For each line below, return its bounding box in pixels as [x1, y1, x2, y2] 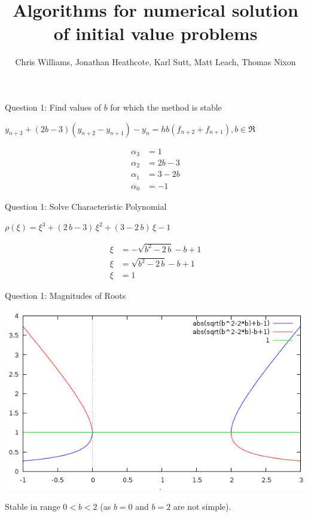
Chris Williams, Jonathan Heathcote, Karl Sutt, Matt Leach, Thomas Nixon [15, 56, 296, 68]
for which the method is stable [110, 100, 222, 113]
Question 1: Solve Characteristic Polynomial [5, 200, 167, 213]
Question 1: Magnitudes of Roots [5, 289, 126, 302]
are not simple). [173, 500, 231, 513]
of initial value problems [53, 21, 258, 45]
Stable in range [5, 500, 60, 513]
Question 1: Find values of [5, 100, 101, 113]
